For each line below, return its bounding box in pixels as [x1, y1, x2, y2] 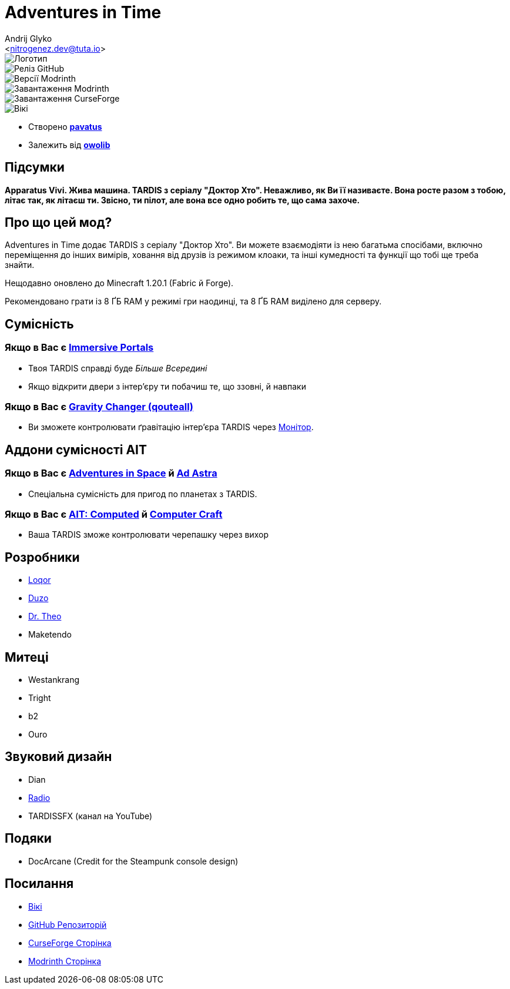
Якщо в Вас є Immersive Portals [5, 341, 154, 354]
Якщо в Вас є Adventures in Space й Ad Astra [5, 467, 217, 480]
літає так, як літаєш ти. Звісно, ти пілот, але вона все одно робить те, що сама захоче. [5, 195, 360, 205]
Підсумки [5, 160, 65, 175]
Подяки [5, 831, 52, 846]
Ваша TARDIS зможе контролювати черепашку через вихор [28, 529, 269, 540]
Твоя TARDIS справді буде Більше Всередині [28, 363, 207, 373]
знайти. [5, 260, 35, 270]
